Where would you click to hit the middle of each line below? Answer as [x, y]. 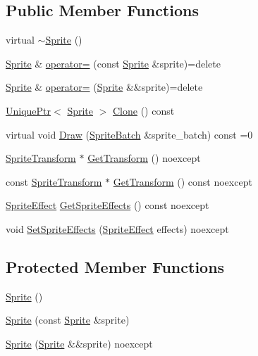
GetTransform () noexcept [144, 158]
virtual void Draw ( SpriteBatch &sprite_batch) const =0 [129, 134]
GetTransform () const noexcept [183, 181]
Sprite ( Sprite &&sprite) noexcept [79, 343]
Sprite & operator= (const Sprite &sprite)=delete [113, 63]
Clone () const [144, 110]
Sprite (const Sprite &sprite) [68, 320]
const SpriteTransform [54, 181]
